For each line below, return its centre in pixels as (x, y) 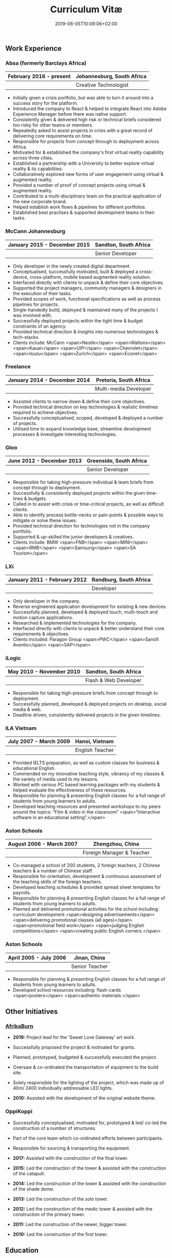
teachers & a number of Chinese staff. (53, 871)
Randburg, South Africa (121, 580)
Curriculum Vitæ (86, 10)
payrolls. (22, 893)
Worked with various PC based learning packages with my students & (86, 785)
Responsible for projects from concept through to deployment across (86, 141)
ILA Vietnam (21, 728)
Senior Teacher (90, 966)
